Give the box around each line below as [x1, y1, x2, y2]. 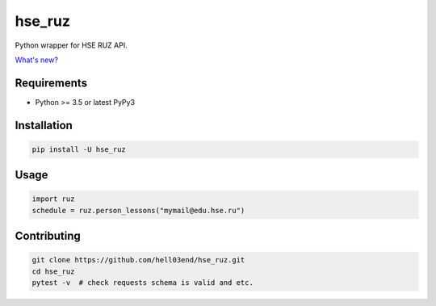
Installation [15, 118, 73, 132]
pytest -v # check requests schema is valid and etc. [31, 279, 254, 287]
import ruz [31, 195, 75, 203]
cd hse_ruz [31, 266, 75, 276]
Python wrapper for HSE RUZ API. [15, 40, 128, 50]
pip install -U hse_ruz [31, 145, 127, 153]
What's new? [15, 55, 58, 65]
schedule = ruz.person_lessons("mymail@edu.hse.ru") [31, 206, 245, 215]
